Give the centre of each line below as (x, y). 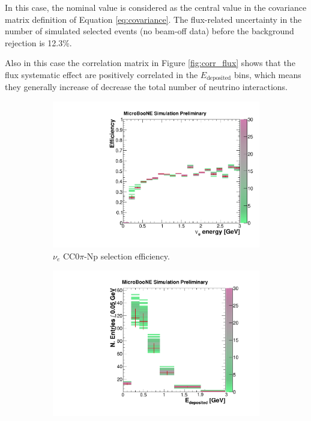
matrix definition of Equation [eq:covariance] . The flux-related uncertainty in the (153, 19)
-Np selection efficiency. (127, 256)
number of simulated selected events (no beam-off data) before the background (149, 31)
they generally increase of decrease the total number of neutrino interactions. (146, 87)
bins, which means (268, 74)
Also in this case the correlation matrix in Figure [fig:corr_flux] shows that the (150, 63)
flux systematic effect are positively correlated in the (101, 74)
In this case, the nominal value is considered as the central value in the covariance (156, 7)
